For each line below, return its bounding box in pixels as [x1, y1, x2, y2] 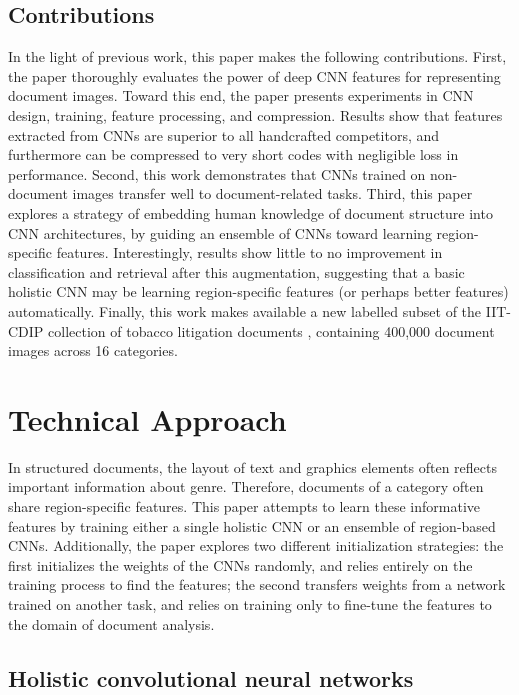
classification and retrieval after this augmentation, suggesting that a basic [8, 261, 465, 282]
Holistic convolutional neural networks [8, 662, 414, 693]
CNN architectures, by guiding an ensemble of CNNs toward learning [8, 222, 432, 243]
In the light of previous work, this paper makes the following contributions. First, [8, 46, 507, 67]
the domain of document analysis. [8, 613, 215, 634]
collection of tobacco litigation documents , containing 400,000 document [48, 320, 495, 341]
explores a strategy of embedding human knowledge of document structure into [8, 202, 493, 223]
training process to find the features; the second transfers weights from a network [8, 574, 506, 595]
